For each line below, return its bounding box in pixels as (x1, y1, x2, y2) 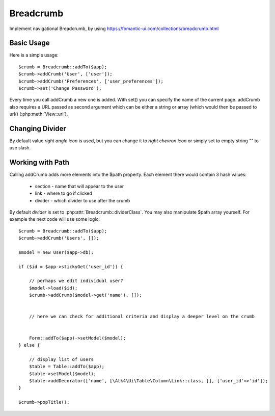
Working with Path (9, 158, 70, 167)
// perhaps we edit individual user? (29, 278, 123, 284)
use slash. (9, 145, 31, 151)
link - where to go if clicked (35, 190, 93, 196)
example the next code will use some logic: (9, 216, 100, 222)
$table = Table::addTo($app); (29, 363, 104, 370)
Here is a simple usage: (9, 52, 59, 58)
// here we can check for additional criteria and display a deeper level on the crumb (29, 314, 255, 320)
